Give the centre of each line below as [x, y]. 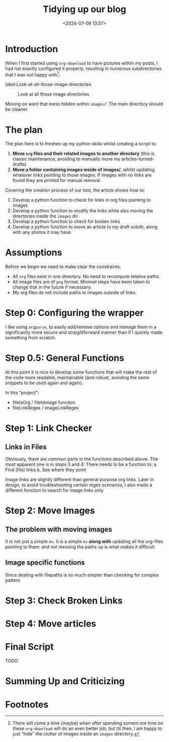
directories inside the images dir [45, 216]
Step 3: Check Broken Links [64, 601]
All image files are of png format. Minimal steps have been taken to [81, 282]
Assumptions [34, 252]
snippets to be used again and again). [44, 383]
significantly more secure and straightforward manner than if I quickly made [84, 333]
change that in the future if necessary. [52, 287]
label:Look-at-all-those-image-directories [48, 84]
